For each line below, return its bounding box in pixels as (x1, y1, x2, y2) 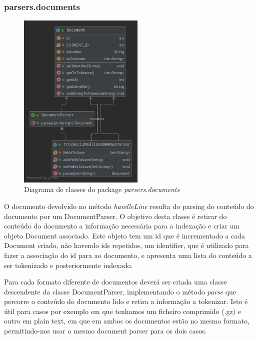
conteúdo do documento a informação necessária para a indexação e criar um (4, 220, 240, 231)
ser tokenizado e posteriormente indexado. (4, 259, 133, 270)
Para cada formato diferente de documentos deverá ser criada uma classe (4, 276, 227, 287)
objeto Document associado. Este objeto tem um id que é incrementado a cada (4, 230, 245, 240)
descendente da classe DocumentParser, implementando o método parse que (4, 286, 236, 296)
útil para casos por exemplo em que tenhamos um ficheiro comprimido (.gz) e (4, 305, 241, 316)
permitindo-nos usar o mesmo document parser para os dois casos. (4, 325, 207, 336)
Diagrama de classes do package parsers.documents (24, 184, 180, 194)
